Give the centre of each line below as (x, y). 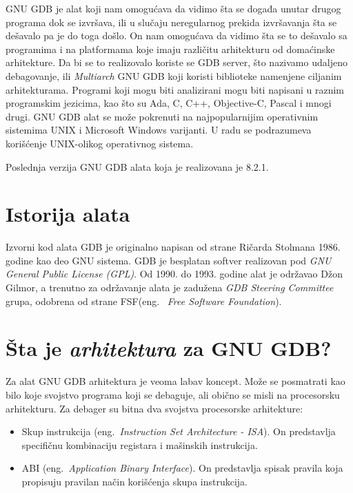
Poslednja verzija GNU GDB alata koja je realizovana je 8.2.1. (137, 166)
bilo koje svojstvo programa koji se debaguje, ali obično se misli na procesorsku (173, 394)
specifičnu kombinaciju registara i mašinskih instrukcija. (140, 444)
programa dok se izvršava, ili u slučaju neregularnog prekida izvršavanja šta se (171, 22)
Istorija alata (68, 214)
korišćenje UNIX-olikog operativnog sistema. (100, 143)
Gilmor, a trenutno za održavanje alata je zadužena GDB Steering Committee (170, 287)
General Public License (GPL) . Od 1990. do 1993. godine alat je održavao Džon (174, 274)
